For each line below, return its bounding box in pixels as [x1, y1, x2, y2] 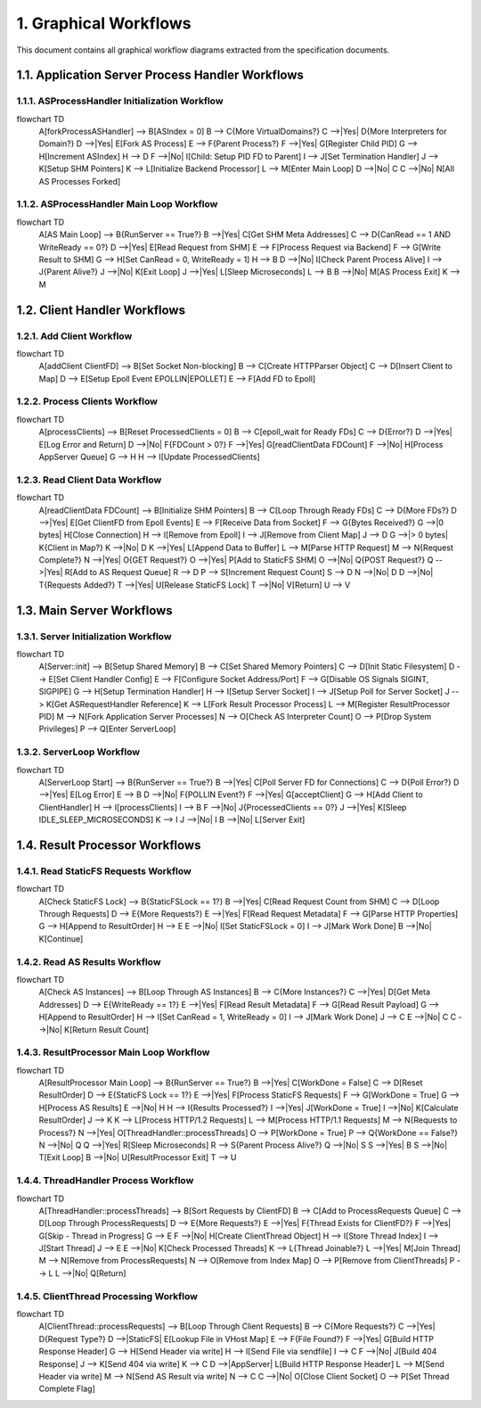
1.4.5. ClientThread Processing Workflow [16, 1289, 198, 1302]
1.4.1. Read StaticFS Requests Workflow [16, 865, 192, 877]
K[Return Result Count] [63, 1024, 150, 1034]
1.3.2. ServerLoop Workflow [16, 745, 141, 758]
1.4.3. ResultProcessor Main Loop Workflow [16, 1046, 210, 1058]
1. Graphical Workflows [16, 13, 192, 33]
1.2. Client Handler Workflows [16, 302, 186, 317]
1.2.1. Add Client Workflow [16, 330, 133, 342]
